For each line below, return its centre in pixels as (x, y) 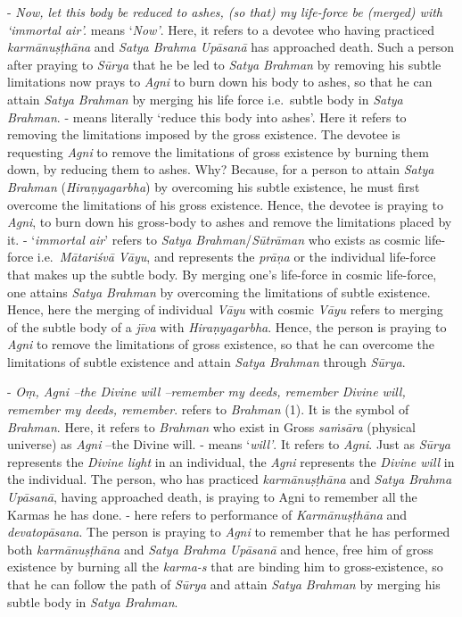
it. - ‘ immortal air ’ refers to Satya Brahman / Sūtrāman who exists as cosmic (214, 239)
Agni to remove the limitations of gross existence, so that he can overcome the (221, 344)
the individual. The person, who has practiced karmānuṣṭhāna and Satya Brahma (230, 479)
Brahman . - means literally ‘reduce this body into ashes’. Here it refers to (207, 117)
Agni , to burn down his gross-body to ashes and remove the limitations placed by (230, 222)
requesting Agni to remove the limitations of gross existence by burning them (218, 151)
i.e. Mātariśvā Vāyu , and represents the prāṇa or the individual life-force (236, 257)
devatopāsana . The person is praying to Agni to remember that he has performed (229, 532)
